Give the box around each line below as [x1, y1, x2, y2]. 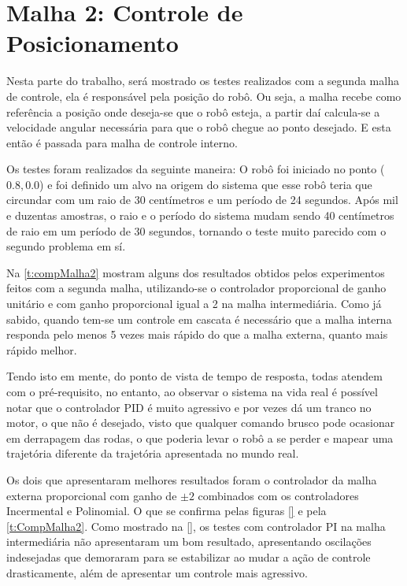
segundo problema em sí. [6, 238, 126, 254]
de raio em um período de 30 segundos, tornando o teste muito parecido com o [6, 222, 387, 239]
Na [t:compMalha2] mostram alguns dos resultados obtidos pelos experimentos [6, 264, 385, 280]
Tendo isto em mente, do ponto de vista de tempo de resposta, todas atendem [6, 368, 383, 384]
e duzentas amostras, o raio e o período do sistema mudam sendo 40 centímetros [6, 207, 394, 224]
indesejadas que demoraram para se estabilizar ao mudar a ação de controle [6, 548, 371, 565]
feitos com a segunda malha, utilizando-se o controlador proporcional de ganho [6, 280, 387, 296]
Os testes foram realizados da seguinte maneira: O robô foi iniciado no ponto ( [6, 161, 385, 177]
